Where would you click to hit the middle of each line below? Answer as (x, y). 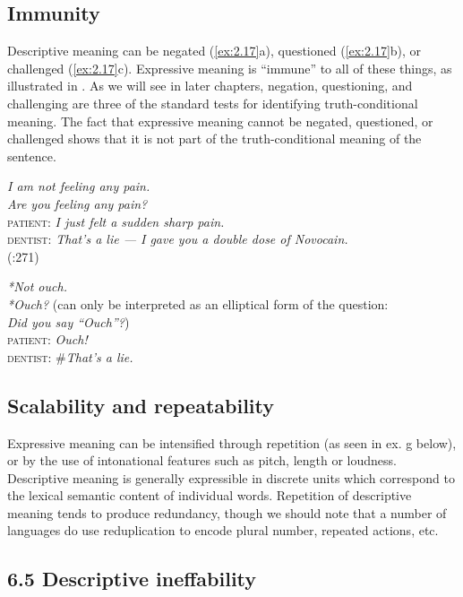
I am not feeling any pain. (79, 186)
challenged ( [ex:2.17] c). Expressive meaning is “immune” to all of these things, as (230, 68)
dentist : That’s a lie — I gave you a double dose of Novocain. (178, 239)
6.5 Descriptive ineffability (132, 579)
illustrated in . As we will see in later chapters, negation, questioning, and (210, 86)
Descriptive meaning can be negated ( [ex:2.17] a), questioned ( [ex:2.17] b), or (214, 51)
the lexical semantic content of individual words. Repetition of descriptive (210, 495)
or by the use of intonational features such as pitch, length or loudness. (202, 460)
